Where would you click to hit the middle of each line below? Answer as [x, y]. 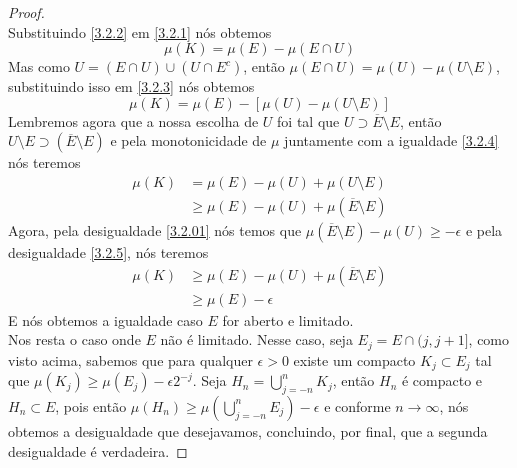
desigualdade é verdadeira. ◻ [98, 450]
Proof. [26, 12]
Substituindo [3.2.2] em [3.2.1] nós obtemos [140, 31]
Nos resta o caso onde [74, 339]
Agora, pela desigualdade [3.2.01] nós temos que [155, 230]
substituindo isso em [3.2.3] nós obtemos [131, 86]
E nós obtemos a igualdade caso [105, 319]
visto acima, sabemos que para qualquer [130, 359]
